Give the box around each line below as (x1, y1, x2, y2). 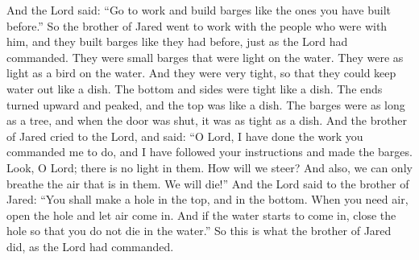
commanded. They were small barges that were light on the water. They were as (6, 48, 404, 65)
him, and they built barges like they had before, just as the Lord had (6, 33, 348, 50)
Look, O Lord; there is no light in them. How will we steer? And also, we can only (6, 159, 413, 175)
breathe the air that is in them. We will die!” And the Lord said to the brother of (6, 175, 409, 192)
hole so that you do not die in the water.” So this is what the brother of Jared (6, 222, 392, 239)
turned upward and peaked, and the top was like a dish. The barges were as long (6, 96, 405, 113)
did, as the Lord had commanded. (6, 237, 174, 254)
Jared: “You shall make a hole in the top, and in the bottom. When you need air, (6, 191, 409, 208)
